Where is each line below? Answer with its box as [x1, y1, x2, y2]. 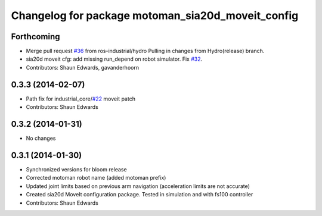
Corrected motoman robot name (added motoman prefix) [26, 174, 166, 181]
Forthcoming [11, 32, 60, 42]
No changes [26, 134, 56, 142]
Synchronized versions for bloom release [26, 165, 128, 173]
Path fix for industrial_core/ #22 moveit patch [26, 95, 135, 102]
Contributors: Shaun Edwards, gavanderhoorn [26, 64, 140, 71]
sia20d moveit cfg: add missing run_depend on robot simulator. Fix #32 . [26, 55, 203, 62]
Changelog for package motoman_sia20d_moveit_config [11, 9, 299, 22]
